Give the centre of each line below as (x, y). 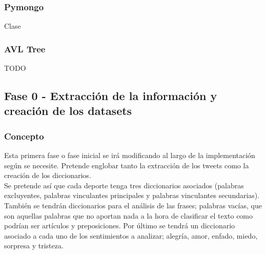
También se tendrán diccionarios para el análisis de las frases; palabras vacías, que (133, 205)
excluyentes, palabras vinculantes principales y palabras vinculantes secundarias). (132, 195)
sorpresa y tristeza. (34, 246)
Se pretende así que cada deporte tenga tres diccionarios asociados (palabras (124, 185)
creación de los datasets (68, 111)
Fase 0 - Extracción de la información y (111, 96)
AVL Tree (25, 48)
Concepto (24, 136)
